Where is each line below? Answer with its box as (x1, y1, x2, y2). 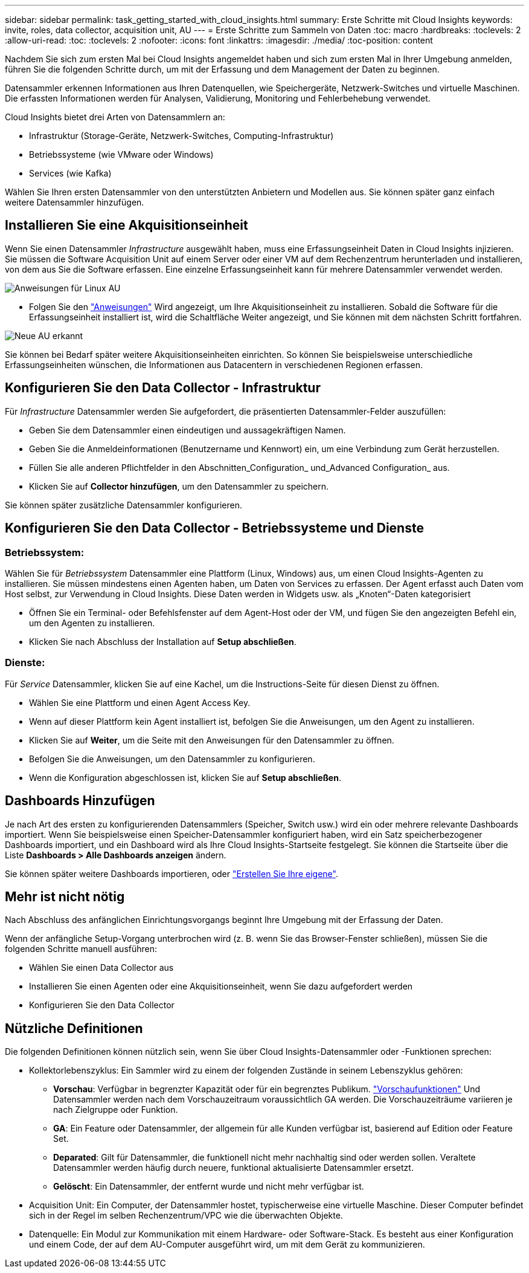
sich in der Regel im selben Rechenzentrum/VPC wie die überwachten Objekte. (29, 1210, 343, 1221)
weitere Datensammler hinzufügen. (5, 197, 144, 207)
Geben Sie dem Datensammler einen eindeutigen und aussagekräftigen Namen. (29, 424, 346, 435)
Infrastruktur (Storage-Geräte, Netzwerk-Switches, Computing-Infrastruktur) (29, 131, 334, 141)
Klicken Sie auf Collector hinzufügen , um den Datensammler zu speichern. (29, 481, 329, 491)
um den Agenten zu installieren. (29, 617, 155, 628)
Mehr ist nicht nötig (5, 889, 125, 904)
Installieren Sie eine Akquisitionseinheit (5, 218, 248, 233)
